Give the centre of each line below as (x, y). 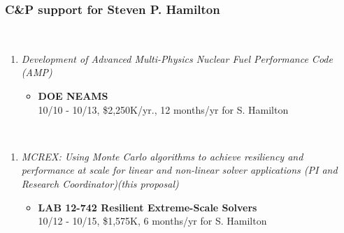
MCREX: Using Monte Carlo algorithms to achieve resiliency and (162, 156)
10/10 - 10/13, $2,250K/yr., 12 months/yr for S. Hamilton (163, 109)
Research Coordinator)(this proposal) (100, 183)
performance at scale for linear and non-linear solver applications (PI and (179, 170)
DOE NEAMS (73, 96)
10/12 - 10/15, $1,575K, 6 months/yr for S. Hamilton (152, 221)
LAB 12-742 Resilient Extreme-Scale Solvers (148, 207)
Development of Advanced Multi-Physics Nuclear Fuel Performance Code (177, 58)
